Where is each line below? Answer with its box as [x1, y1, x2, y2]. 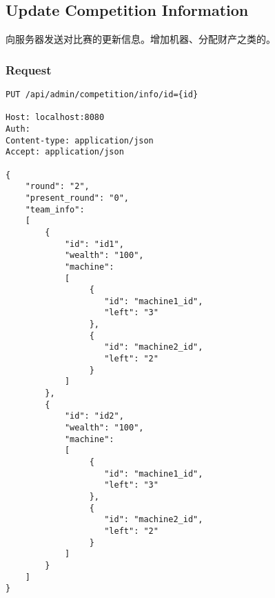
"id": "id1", [64, 239, 124, 249]
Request [6, 61, 52, 78]
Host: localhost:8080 [6, 112, 105, 123]
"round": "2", [25, 181, 90, 192]
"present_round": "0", [25, 192, 129, 203]
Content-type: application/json [6, 135, 154, 146]
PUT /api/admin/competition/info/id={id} [6, 90, 198, 100]
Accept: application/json [6, 147, 124, 157]
